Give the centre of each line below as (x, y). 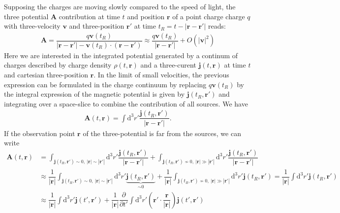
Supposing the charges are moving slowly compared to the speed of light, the (120, 6)
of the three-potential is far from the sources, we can (162, 133)
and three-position (97, 26)
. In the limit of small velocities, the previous (161, 75)
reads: (217, 26)
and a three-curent (168, 65)
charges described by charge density (58, 65)
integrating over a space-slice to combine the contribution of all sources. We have (126, 103)
